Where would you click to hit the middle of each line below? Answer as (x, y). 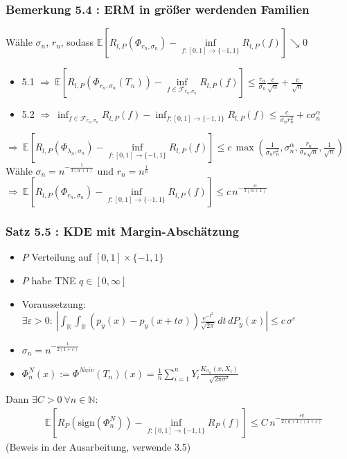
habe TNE (54, 280)
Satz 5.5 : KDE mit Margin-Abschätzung (123, 231)
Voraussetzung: (54, 303)
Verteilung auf (62, 257)
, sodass (77, 42)
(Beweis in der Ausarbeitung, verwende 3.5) (98, 446)
